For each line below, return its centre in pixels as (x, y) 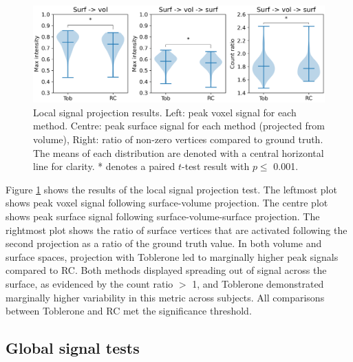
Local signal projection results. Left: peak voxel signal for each (165, 112)
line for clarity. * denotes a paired (104, 166)
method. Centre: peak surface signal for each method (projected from (179, 126)
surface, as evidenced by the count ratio (89, 283)
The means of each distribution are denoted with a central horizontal (179, 152)
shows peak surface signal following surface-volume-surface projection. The (163, 216)
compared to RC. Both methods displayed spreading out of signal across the (166, 270)
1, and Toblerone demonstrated (258, 283)
